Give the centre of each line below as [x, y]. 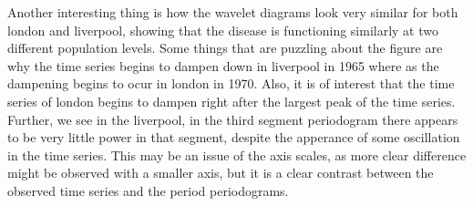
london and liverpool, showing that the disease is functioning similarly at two [223, 30]
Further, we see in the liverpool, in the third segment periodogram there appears [233, 119]
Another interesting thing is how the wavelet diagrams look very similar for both [233, 12]
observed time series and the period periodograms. [148, 190]
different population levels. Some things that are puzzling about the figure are [225, 48]
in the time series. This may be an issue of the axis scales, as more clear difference [237, 154]
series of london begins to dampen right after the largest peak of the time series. [231, 101]
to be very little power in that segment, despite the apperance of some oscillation [234, 137]
